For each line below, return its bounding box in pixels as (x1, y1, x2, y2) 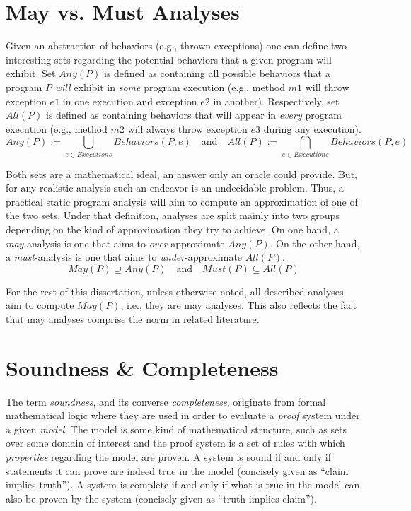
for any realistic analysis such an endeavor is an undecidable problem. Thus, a (6, 180, 344, 195)
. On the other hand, (270, 235, 360, 250)
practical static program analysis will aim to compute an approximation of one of (6, 194, 358, 208)
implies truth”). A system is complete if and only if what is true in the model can (6, 477, 360, 492)
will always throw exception (127, 121, 248, 136)
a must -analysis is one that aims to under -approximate (6, 249, 243, 264)
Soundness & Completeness (6, 353, 279, 382)
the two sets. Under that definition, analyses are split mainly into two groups (6, 208, 340, 223)
